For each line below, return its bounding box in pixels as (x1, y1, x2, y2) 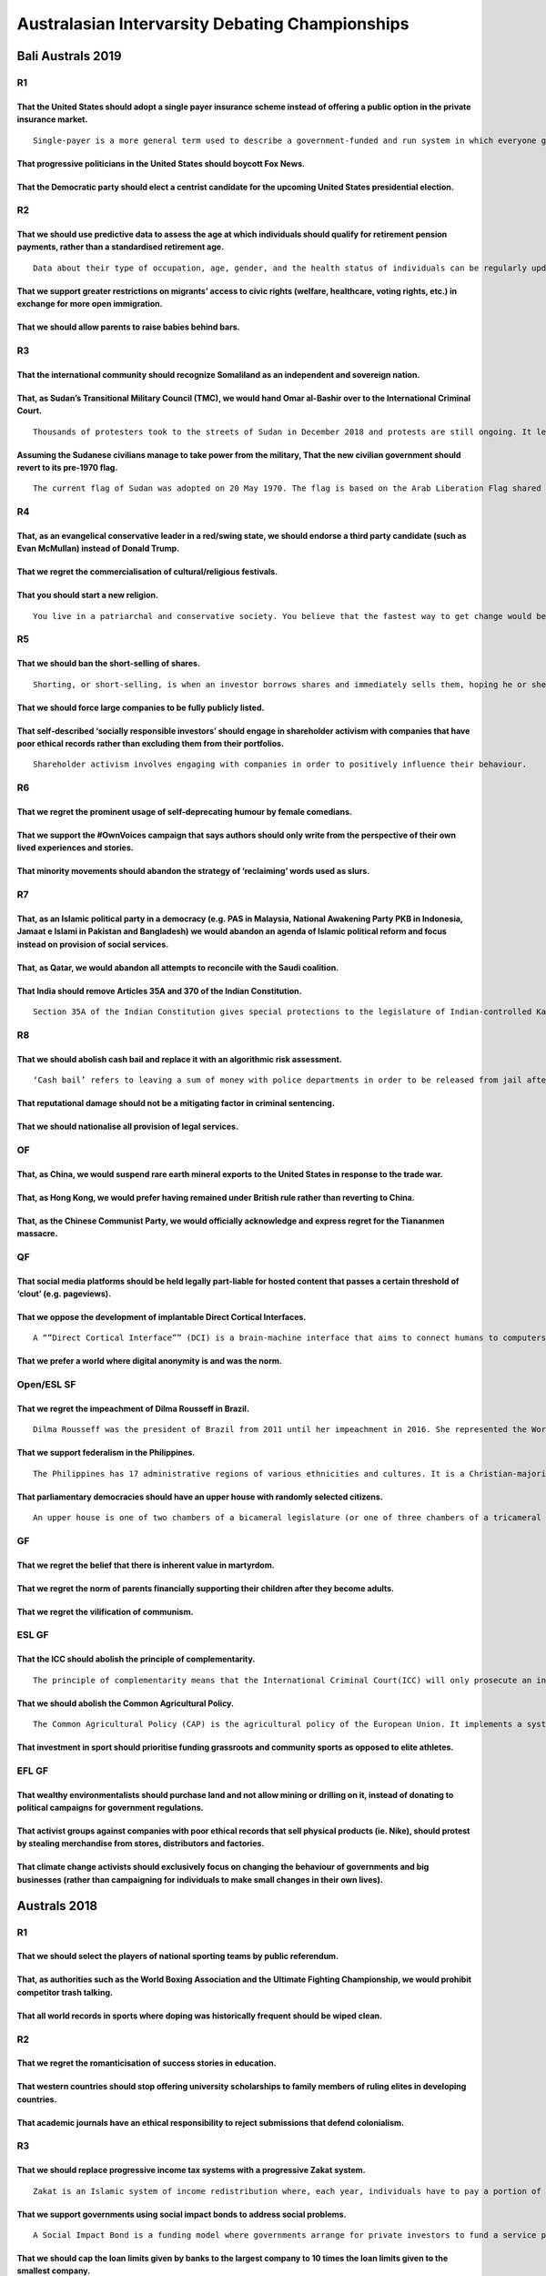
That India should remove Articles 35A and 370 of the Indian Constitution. (16, 985, 302, 996)
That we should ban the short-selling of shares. (16, 658, 200, 669)
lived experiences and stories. (16, 842, 134, 853)
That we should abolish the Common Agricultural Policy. (16, 1698, 235, 1709)
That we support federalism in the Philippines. (16, 1448, 196, 1458)
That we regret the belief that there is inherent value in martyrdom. (16, 1560, 275, 1570)
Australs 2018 (16, 1898, 98, 1914)
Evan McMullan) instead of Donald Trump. (16, 543, 180, 554)
